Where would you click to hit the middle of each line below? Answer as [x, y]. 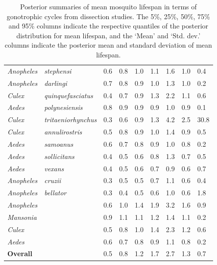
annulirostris [63, 132]
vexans [54, 168]
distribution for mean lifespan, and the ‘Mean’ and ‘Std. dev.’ [108, 35]
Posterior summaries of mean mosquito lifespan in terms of [108, 6]
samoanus [59, 144]
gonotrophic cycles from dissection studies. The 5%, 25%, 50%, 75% [108, 16]
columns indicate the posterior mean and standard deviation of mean [108, 45]
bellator [55, 193]
